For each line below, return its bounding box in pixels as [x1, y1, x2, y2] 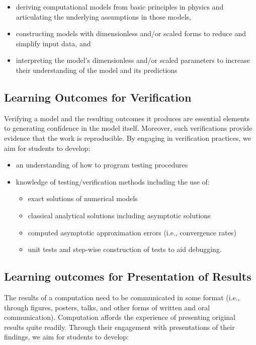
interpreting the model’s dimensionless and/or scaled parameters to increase [16, 55, 250, 65]
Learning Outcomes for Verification [4, 89, 192, 105]
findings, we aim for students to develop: [4, 331, 129, 342]
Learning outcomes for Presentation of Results [4, 269, 251, 284]
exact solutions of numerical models [28, 193, 138, 204]
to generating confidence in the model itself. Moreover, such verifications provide [4, 123, 252, 133]
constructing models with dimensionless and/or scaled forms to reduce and [16, 28, 246, 39]
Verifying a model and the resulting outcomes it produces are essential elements [4, 113, 250, 123]
